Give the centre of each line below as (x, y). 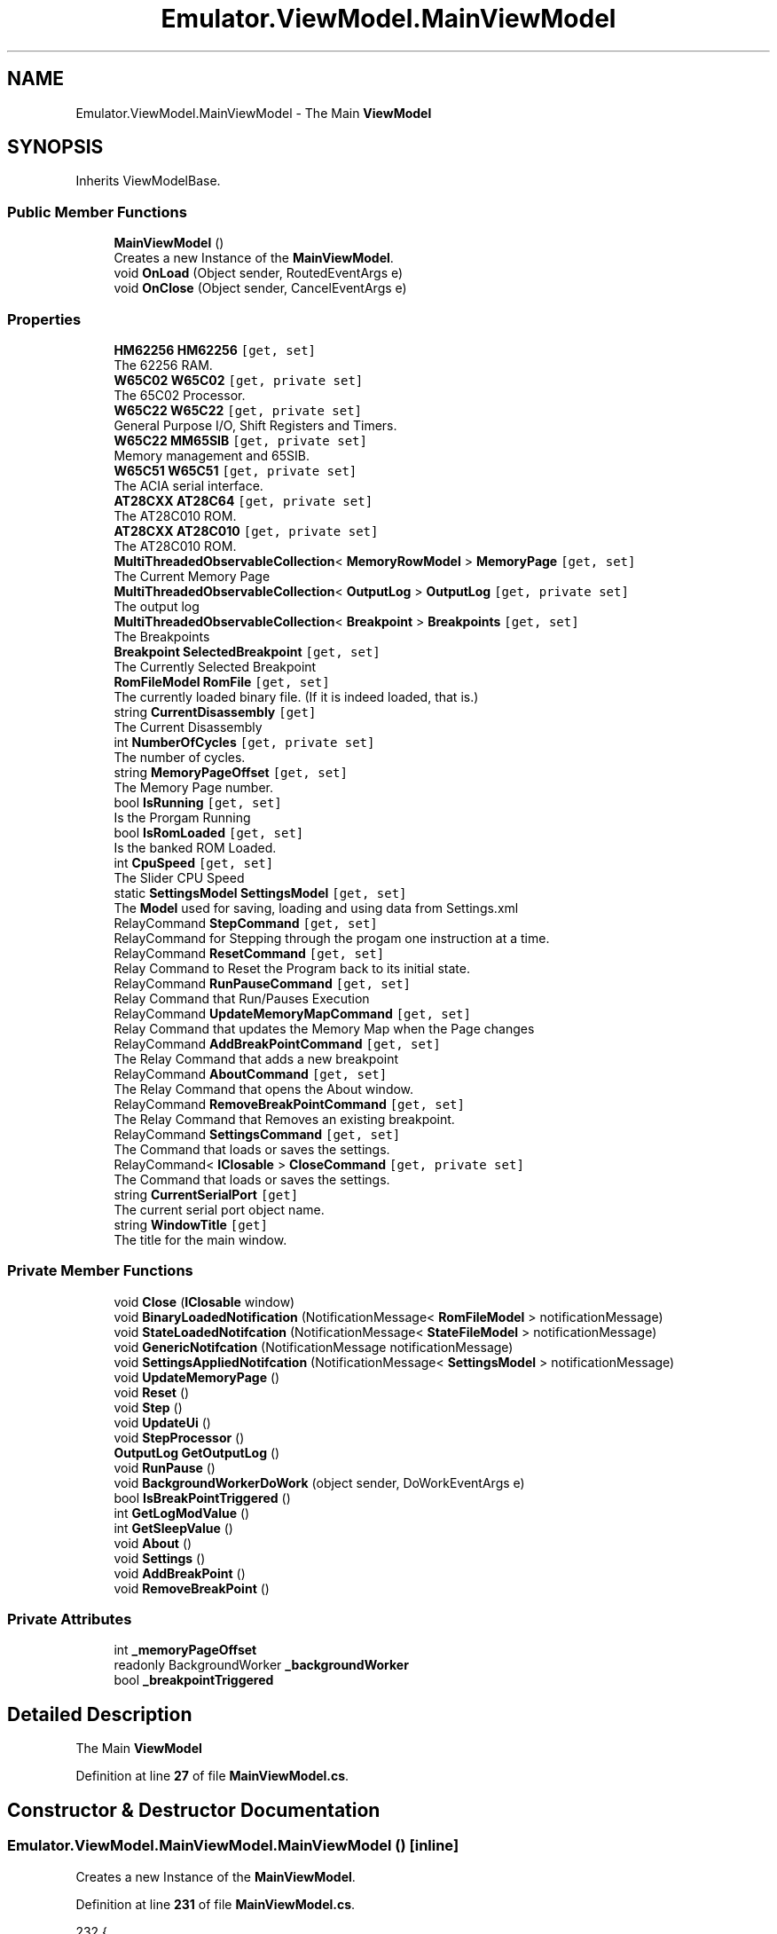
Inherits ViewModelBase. (148, 181)
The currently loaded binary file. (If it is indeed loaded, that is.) (296, 696)
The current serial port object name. (219, 1209)
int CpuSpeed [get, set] (194, 862)
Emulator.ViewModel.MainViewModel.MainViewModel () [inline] (233, 1846)
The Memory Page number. (194, 787)
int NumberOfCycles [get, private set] (244, 742)
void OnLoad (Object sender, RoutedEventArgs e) (259, 273)
